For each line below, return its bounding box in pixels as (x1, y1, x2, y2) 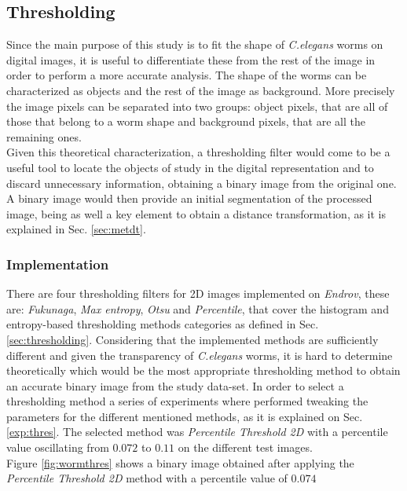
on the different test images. (178, 439, 313, 456)
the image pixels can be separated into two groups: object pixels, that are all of (6, 97, 388, 114)
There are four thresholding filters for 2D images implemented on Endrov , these (6, 285, 390, 302)
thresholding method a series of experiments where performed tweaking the (6, 393, 368, 409)
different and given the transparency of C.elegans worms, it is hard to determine (6, 346, 393, 363)
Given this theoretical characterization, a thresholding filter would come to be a (6, 144, 390, 160)
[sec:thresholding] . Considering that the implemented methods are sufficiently (6, 331, 379, 347)
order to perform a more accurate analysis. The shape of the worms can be (6, 67, 367, 83)
